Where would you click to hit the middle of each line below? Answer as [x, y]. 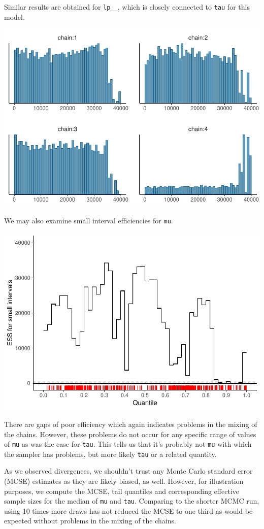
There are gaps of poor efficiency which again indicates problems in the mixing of [131, 424]
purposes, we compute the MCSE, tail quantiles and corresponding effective [122, 491]
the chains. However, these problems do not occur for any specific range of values [130, 434]
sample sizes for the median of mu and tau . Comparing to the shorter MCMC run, [132, 501]
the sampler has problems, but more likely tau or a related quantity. [110, 454]
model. [14, 16]
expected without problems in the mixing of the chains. [90, 521]
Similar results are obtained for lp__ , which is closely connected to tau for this [127, 7]
